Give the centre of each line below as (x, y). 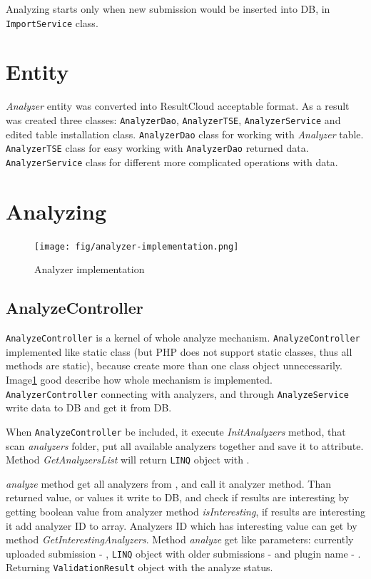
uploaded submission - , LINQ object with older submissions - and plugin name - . (183, 553)
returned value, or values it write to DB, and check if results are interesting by (178, 497)
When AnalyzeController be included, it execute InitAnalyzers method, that (176, 431)
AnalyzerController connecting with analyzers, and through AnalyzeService (177, 393)
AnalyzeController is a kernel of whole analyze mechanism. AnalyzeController (183, 338)
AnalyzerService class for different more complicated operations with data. (172, 162)
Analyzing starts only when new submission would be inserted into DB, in (168, 9)
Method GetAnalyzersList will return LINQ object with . (128, 460)
